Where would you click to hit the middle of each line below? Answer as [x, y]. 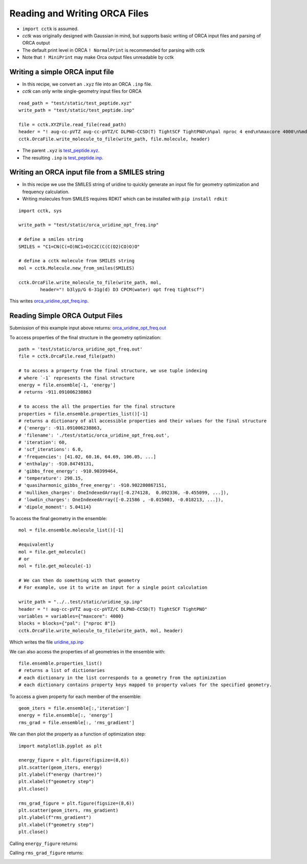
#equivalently [36, 545]
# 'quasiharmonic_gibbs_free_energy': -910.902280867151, [93, 485]
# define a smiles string [51, 239]
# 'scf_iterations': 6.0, [51, 449]
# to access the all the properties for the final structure [97, 407]
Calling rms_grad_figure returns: [47, 853]
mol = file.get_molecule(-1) [55, 566]
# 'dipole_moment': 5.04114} [55, 507]
